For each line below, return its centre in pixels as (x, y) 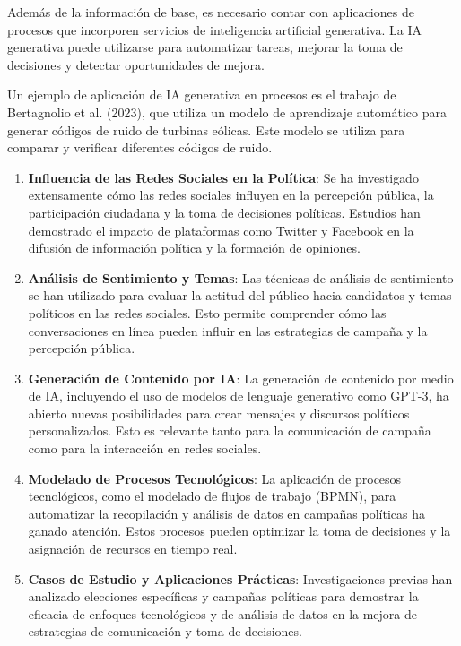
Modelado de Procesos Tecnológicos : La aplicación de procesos (215, 478)
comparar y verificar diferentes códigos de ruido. (140, 147)
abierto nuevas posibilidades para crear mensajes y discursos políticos (219, 413)
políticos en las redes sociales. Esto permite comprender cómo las (207, 312)
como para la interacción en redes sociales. (145, 448)
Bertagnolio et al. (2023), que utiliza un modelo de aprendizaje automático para (227, 112)
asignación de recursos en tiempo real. (133, 549)
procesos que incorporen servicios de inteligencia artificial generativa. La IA (214, 29)
